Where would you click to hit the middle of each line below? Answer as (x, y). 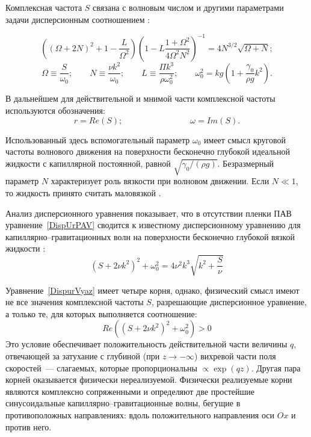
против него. (29, 426)
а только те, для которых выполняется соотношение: (101, 313)
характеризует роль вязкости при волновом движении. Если (160, 181)
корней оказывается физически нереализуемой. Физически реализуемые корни (149, 380)
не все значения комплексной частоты (75, 302)
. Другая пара (276, 367)
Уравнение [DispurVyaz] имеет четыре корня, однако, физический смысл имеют (152, 290)
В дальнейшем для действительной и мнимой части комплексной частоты (140, 98)
